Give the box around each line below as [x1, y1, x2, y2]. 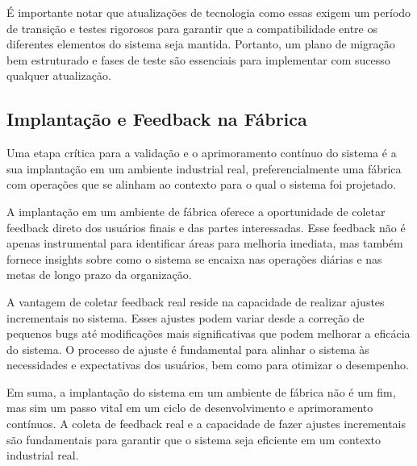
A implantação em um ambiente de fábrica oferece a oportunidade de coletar [6, 202, 386, 219]
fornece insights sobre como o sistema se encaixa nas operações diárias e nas [6, 250, 382, 267]
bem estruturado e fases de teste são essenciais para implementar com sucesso [6, 51, 390, 68]
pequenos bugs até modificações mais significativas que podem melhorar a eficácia [6, 325, 411, 342]
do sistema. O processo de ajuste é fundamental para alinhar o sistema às [6, 340, 369, 357]
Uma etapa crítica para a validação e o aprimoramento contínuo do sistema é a [6, 144, 397, 161]
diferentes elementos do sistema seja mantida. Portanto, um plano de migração [6, 35, 395, 52]
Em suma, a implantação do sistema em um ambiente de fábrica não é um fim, [6, 383, 396, 400]
